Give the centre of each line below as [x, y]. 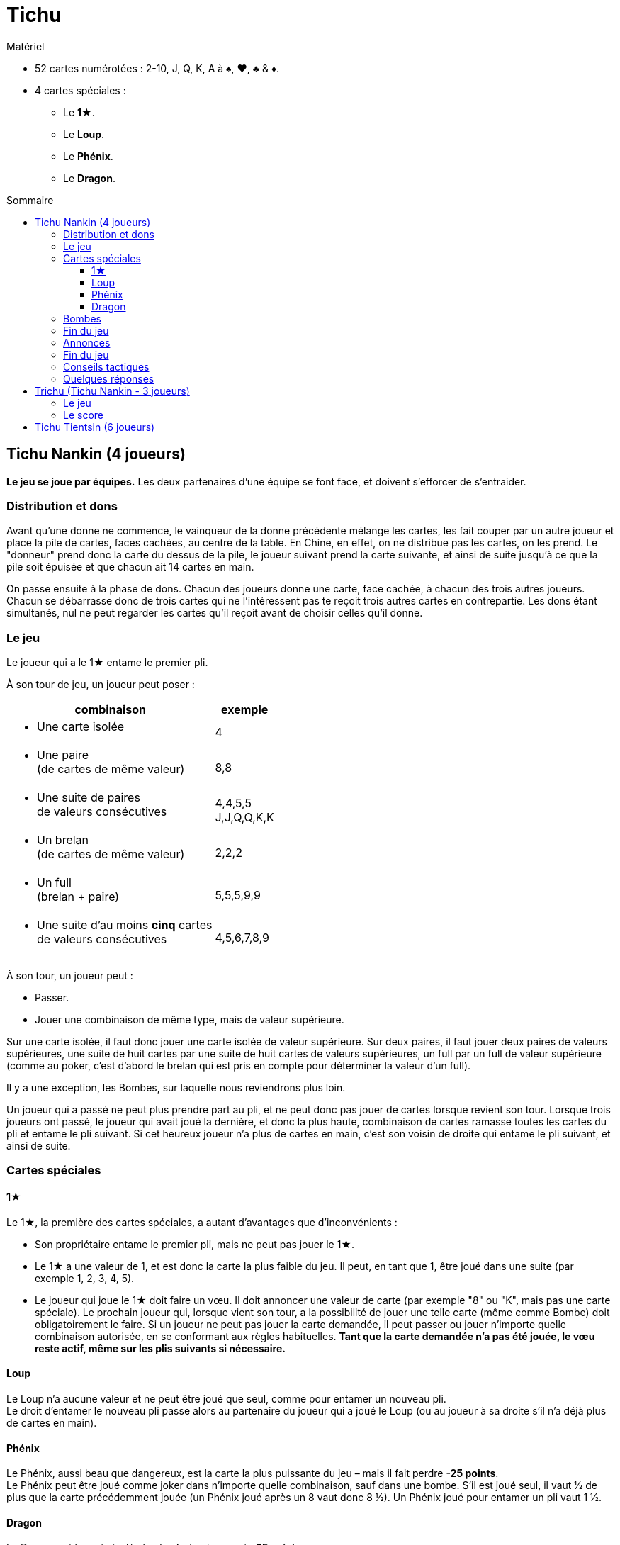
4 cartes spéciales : [80, 90]
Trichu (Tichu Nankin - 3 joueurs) [112, 391]
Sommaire [30, 200]
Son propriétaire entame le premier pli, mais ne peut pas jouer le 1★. [195, 1244]
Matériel [26, 46]
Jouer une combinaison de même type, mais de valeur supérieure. [190, 1020]
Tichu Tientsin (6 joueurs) [95, 427]
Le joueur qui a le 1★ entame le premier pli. [107, 663]
